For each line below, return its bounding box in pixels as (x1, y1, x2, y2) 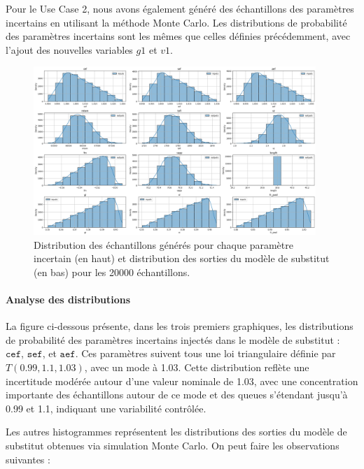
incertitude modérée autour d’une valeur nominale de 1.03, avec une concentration (6, 373, 358, 388)
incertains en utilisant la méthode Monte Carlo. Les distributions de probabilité (6, 15, 347, 29)
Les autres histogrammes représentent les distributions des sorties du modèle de (6, 424, 347, 439)
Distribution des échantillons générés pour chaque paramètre (34, 237, 293, 252)
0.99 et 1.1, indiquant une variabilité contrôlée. (6, 401, 206, 415)
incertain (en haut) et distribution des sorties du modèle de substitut (34, 251, 330, 266)
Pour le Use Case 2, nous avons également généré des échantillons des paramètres (6, 1, 354, 15)
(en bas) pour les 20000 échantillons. (34, 264, 190, 279)
